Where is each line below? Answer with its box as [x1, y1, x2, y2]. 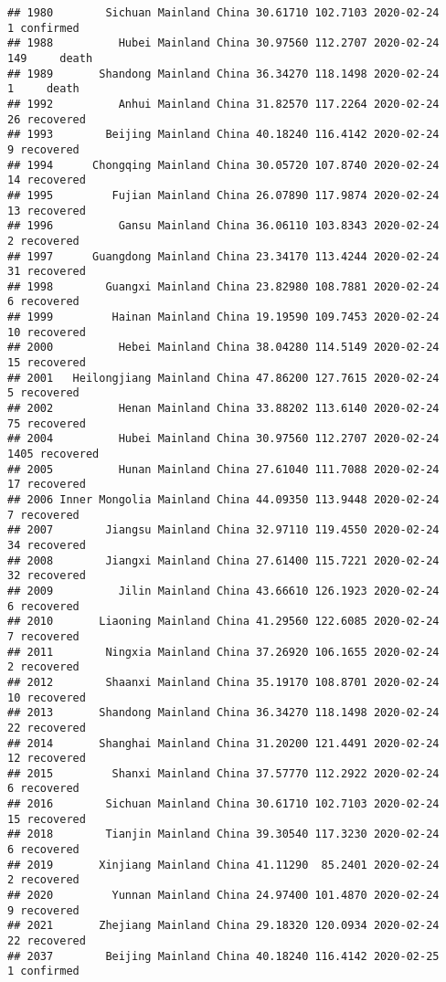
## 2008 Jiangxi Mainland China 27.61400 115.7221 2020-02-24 [7, 554, 440, 567]
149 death [7, 51, 93, 65]
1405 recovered [7, 448, 100, 461]
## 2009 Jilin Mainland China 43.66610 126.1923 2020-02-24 [7, 584, 440, 597]
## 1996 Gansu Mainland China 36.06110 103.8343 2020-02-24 [7, 219, 440, 233]
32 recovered [7, 569, 86, 583]
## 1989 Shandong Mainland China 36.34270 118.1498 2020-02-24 [7, 67, 440, 80]
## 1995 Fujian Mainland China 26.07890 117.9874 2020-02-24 [7, 188, 440, 202]
